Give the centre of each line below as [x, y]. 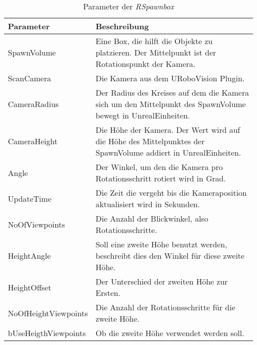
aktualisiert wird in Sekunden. [148, 204]
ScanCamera [30, 78]
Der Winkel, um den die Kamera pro [159, 167]
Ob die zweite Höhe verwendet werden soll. [170, 333]
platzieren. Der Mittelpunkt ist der [156, 52]
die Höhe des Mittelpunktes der [150, 141]
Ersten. [108, 293]
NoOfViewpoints [37, 224]
